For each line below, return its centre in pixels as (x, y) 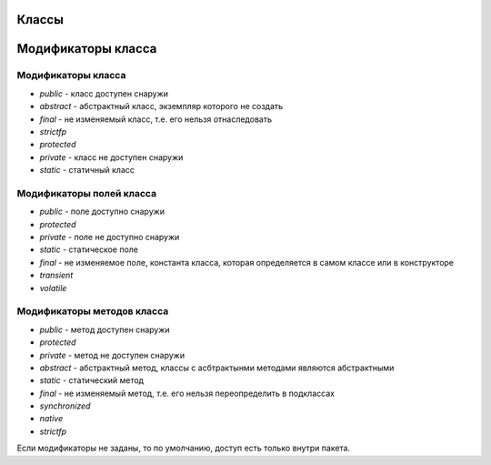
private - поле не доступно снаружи (110, 238)
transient (56, 275)
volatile (53, 288)
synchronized (65, 406)
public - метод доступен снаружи (105, 329)
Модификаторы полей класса (87, 193)
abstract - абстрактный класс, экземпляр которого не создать (161, 106)
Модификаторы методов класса (93, 311)
